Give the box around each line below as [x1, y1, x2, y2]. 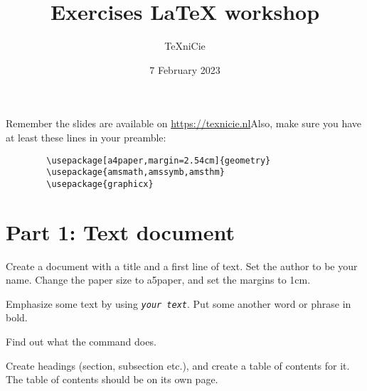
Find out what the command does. [6, 334, 156, 349]
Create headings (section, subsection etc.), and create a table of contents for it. [6, 358, 350, 373]
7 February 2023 [149, 62, 220, 77]
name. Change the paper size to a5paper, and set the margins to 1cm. [6, 272, 311, 287]
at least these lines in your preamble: [6, 129, 166, 144]
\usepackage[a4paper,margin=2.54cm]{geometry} [46, 155, 271, 166]
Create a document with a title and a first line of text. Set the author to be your [6, 258, 358, 273]
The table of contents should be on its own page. [6, 372, 218, 387]
